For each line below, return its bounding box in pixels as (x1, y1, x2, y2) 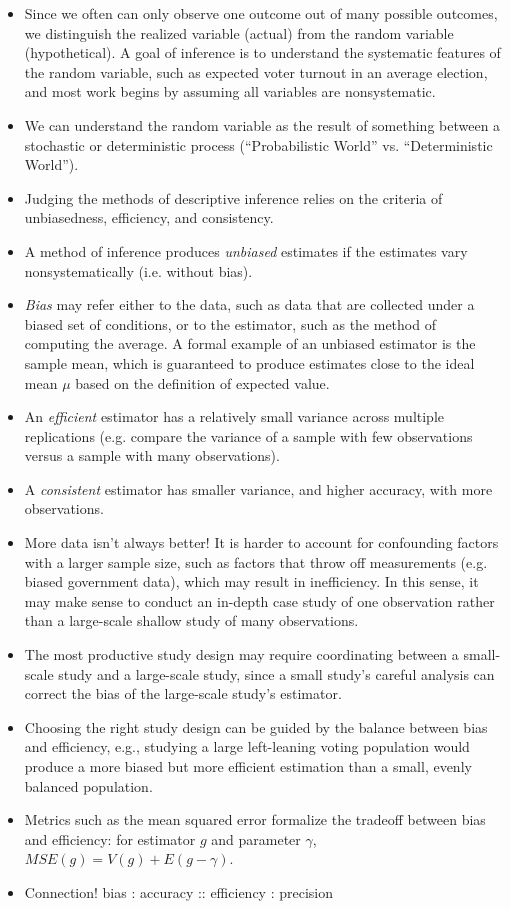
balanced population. (24, 775, 153, 796)
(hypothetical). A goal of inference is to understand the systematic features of (24, 42, 501, 63)
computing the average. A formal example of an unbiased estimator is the (24, 333, 476, 354)
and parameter (211, 828, 301, 849)
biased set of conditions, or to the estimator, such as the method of (24, 313, 436, 334)
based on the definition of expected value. (75, 372, 330, 393)
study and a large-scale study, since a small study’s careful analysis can (58, 663, 495, 684)
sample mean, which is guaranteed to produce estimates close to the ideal (24, 352, 475, 373)
